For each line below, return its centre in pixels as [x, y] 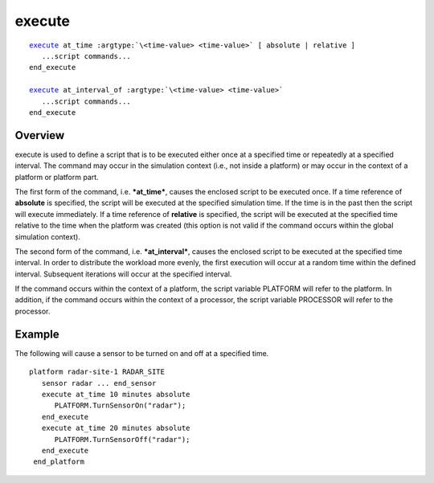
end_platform [59, 462]
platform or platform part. [57, 177]
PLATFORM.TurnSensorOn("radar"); [120, 405]
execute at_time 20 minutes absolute [116, 428]
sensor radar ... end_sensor [99, 383]
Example [37, 334]
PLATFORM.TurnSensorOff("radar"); [122, 439]
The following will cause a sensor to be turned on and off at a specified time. [142, 353]
